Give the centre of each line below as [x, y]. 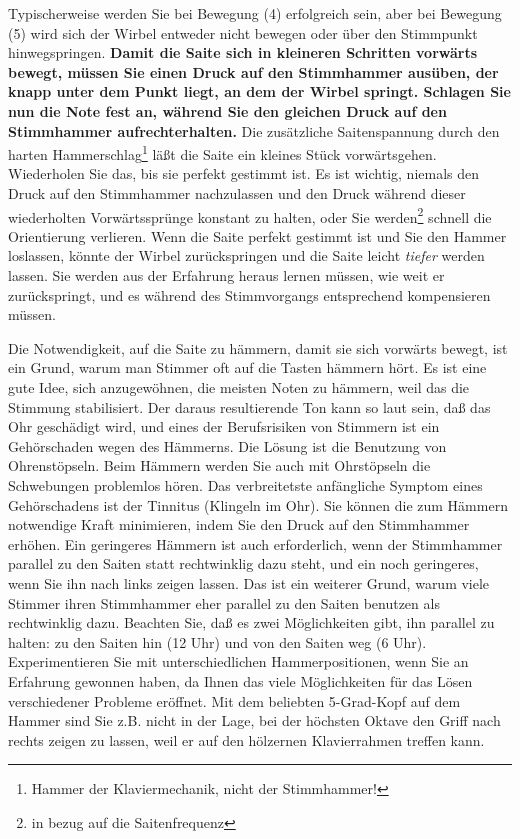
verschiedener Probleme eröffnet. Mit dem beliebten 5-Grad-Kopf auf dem [234, 700]
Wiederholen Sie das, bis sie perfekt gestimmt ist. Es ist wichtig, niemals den [244, 173]
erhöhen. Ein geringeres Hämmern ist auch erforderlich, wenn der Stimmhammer [255, 543]
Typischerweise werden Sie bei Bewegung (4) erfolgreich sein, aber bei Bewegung [255, 13]
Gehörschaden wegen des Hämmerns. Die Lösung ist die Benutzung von [227, 445]
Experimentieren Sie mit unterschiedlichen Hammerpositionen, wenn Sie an [238, 661]
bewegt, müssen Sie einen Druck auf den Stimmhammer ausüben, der [253, 71]
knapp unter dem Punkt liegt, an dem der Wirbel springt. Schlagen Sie [259, 91]
